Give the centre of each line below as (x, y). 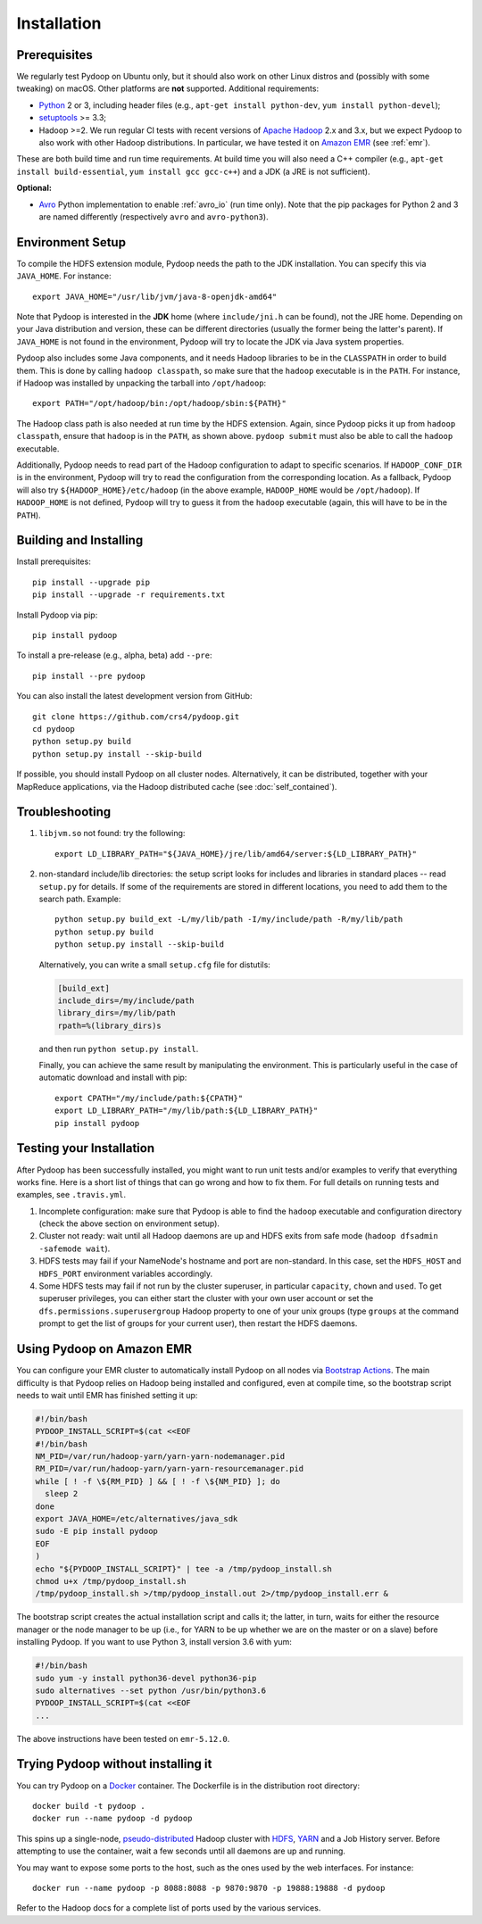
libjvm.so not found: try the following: (112, 833)
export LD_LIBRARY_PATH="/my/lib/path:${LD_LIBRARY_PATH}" (187, 1111)
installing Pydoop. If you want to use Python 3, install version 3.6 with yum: (154, 1642)
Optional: (34, 188)
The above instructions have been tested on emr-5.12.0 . (123, 1738)
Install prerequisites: (54, 561)
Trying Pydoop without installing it (114, 1764)
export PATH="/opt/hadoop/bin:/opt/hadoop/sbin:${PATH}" (160, 403)
